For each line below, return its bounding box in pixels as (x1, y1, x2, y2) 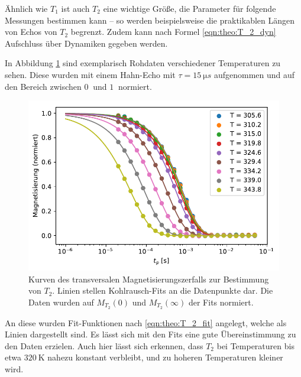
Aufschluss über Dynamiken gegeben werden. (5, 37, 168, 49)
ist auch (61, 2, 90, 14)
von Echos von (5, 25, 57, 38)
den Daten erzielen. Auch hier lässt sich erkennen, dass (5, 339, 203, 352)
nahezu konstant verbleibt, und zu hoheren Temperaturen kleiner (47, 351, 283, 363)
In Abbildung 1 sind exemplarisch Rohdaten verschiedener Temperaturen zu (5, 57, 281, 69)
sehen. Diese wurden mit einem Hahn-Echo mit (5, 68, 176, 80)
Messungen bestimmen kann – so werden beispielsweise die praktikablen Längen (5, 14, 295, 26)
